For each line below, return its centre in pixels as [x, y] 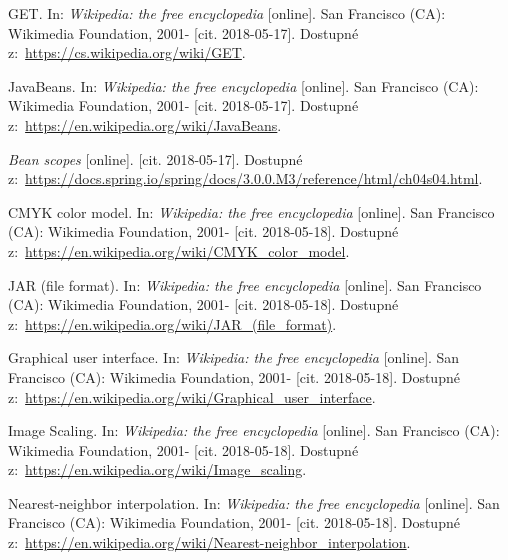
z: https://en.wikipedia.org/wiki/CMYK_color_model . [179, 250]
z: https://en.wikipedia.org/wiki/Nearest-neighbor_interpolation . [209, 542]
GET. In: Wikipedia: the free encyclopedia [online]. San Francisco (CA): [227, 13]
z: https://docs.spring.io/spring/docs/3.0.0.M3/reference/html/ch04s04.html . [245, 178]
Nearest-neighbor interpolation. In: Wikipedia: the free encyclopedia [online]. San [254, 502]
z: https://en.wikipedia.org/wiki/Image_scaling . [157, 469]
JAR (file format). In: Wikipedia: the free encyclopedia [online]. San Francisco [245, 284]
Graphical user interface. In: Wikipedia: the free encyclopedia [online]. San [234, 357]
